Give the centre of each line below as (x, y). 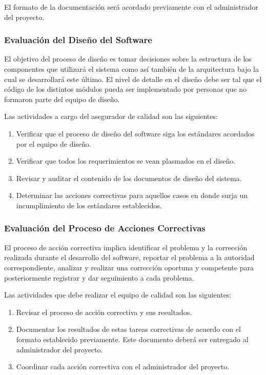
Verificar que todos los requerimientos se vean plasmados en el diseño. (126, 161)
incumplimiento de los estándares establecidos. (89, 205)
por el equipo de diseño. (54, 143)
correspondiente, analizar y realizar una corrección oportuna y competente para (129, 267)
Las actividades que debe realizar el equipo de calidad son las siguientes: (118, 295)
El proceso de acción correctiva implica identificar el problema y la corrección (126, 247)
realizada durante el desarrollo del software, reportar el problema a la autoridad (129, 257)
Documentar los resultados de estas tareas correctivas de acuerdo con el (128, 329)
